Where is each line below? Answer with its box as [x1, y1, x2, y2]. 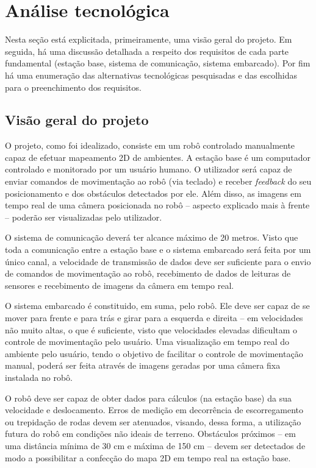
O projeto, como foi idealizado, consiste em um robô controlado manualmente [5, 139, 295, 152]
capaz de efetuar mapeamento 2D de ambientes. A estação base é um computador [5, 151, 311, 163]
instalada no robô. [5, 370, 73, 383]
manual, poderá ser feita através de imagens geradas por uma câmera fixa [5, 359, 281, 372]
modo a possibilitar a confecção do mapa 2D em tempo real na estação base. [5, 451, 291, 464]
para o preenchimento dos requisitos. [5, 80, 142, 93]
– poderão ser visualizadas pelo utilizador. [5, 210, 162, 223]
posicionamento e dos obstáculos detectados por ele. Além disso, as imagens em [5, 186, 301, 199]
